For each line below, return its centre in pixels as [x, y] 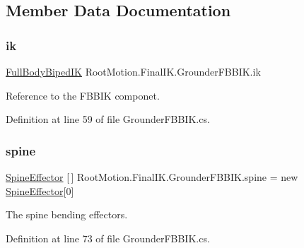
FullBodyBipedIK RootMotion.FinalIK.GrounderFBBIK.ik [133, 71]
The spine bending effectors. [67, 214]
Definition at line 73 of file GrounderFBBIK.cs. [108, 238]
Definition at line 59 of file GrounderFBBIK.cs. [108, 119]
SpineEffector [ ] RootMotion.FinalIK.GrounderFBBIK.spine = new [152, 177]
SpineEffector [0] [40, 190]
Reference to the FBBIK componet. [83, 95]
